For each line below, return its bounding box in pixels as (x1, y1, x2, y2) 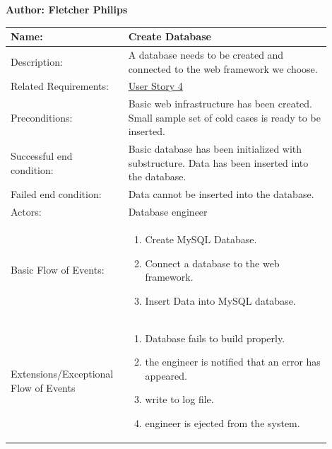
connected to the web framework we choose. (128, 61, 318, 76)
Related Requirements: (11, 78, 109, 93)
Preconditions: (11, 110, 73, 124)
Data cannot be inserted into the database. (128, 187, 314, 202)
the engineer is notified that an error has (145, 354, 321, 369)
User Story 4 (128, 78, 183, 93)
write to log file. (145, 392, 214, 407)
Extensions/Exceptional (11, 366, 114, 380)
